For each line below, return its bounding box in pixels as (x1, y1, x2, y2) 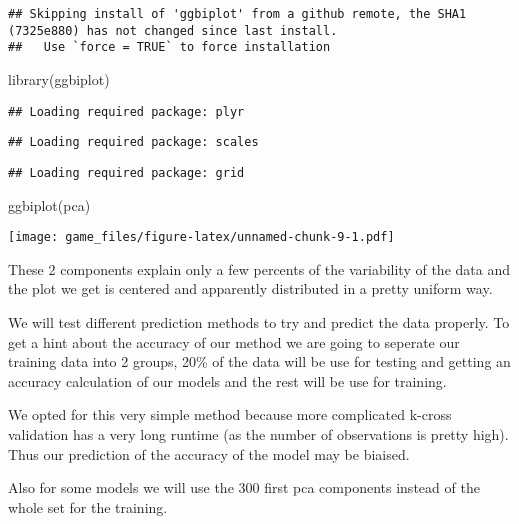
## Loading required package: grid (8, 165, 245, 180)
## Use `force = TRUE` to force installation (8, 40, 331, 55)
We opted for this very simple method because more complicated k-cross (8, 404, 452, 425)
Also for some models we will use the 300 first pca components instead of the (8, 477, 480, 498)
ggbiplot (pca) (8, 194, 91, 215)
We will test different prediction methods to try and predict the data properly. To (8, 311, 510, 332)
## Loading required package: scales (8, 135, 259, 150)
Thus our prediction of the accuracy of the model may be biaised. (8, 443, 410, 464)
